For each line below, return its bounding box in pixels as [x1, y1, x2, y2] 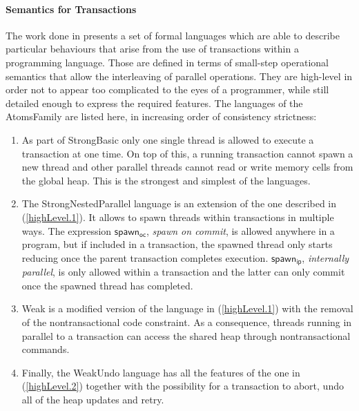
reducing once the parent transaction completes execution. [21, 250, 269, 265]
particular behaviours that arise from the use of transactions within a [6, 41, 299, 56]
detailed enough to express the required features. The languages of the [6, 95, 303, 110]
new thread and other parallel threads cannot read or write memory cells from [21, 160, 353, 174]
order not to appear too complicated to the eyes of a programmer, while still [6, 82, 329, 97]
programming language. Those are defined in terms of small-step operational [6, 55, 329, 69]
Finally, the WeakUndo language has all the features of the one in [21, 365, 300, 379]
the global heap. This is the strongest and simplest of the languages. [21, 173, 311, 187]
